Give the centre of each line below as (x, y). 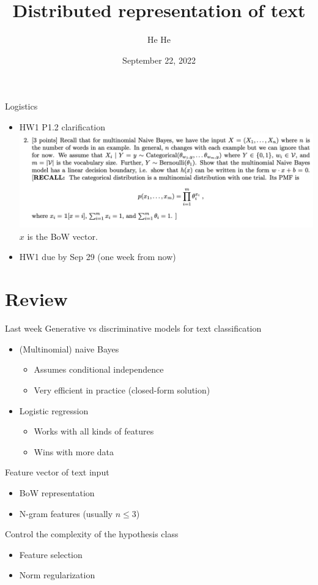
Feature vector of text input (57, 472)
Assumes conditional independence (99, 369)
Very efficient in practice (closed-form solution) (122, 389)
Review (36, 299)
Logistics (21, 106)
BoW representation (57, 492)
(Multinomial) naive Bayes (69, 348)
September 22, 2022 (159, 60)
